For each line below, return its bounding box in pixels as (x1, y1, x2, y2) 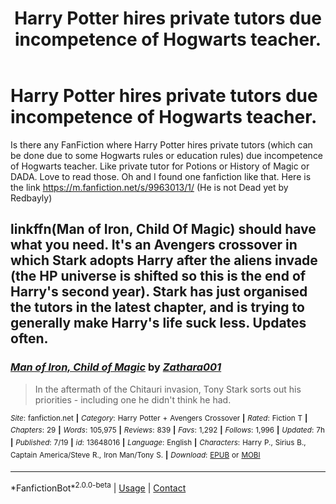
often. (10, 330, 49, 347)
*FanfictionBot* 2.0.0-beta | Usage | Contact (10, 480, 187, 494)
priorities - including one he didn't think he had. (34, 393, 232, 406)
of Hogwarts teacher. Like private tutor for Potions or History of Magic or (10, 160, 310, 172)
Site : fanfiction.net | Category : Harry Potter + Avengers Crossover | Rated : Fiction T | (10, 413, 308, 423)
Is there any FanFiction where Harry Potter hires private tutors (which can (10, 138, 313, 151)
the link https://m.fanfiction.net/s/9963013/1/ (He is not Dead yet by (10, 181, 289, 193)
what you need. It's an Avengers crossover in (10, 237, 298, 254)
